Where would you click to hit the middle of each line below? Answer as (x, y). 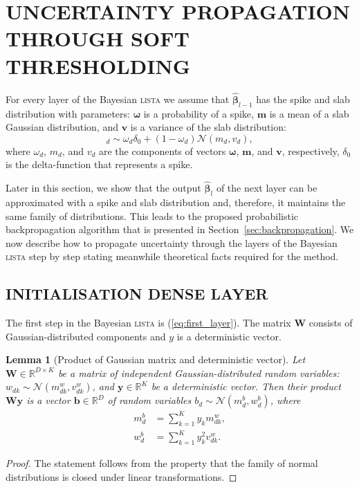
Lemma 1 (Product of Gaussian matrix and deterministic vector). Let (156, 359)
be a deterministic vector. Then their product (246, 386)
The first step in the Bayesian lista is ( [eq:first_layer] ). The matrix (148, 323)
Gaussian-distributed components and (86, 336)
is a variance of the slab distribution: (208, 127)
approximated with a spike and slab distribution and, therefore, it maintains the (176, 202)
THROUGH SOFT (98, 38)
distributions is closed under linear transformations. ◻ (121, 476)
